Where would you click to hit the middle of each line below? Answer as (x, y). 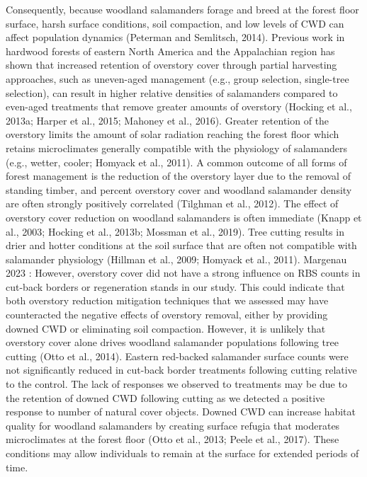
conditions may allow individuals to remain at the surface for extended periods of (182, 453)
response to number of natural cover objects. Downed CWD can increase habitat (181, 412)
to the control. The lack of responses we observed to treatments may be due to (176, 384)
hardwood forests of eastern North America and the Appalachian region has (170, 51)
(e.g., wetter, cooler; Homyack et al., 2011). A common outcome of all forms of (176, 162)
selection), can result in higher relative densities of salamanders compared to (172, 92)
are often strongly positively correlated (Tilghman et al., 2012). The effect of (172, 203)
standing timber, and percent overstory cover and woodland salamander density (179, 189)
